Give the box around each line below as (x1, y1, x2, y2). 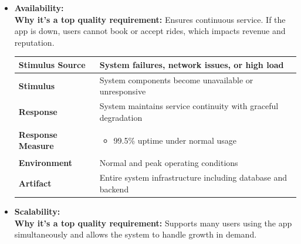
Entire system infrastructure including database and (99, 171, 287, 184)
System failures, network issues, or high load (99, 58, 284, 70)
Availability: (14, 2, 64, 13)
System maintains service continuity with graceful (99, 100, 279, 112)
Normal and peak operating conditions (99, 157, 238, 169)
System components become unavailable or (99, 73, 253, 86)
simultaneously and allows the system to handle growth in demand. (14, 228, 257, 240)
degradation (99, 111, 143, 123)
